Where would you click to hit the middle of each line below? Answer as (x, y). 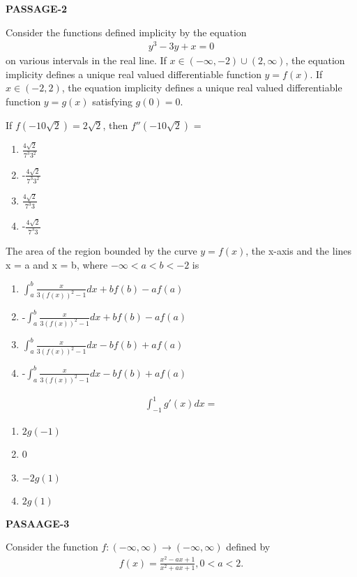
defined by (248, 547)
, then (115, 125)
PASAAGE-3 (38, 523)
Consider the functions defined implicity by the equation (126, 32)
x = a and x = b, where (57, 264)
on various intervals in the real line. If (86, 60)
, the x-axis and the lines (299, 250)
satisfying (112, 102)
